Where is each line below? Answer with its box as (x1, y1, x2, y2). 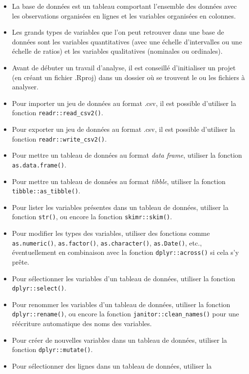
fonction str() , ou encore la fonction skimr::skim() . (12, 211, 172, 222)
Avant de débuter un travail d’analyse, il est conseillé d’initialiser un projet (12, 62, 236, 72)
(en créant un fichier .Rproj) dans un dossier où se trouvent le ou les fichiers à (12, 72, 245, 82)
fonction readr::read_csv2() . (12, 107, 103, 118)
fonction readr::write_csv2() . (12, 133, 107, 144)
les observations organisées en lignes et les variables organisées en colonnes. (12, 10, 236, 21)
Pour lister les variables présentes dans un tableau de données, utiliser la (12, 202, 229, 212)
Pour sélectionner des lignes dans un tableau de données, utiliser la (12, 360, 212, 371)
